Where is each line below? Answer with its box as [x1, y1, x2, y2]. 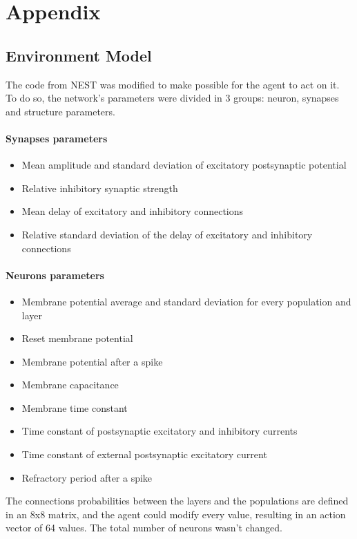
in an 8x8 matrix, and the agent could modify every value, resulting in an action [6, 507, 346, 521]
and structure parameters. [6, 104, 115, 118]
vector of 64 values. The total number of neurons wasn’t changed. [6, 520, 282, 535]
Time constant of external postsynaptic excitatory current [21, 447, 267, 462]
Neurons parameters [6, 267, 104, 282]
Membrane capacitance [21, 377, 119, 392]
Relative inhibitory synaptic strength [21, 180, 178, 195]
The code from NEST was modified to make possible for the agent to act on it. [6, 77, 340, 91]
